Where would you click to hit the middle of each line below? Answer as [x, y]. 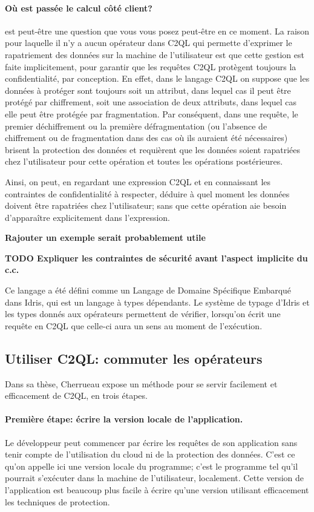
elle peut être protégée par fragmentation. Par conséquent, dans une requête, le [152, 113]
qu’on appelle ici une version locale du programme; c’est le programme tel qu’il [152, 466]
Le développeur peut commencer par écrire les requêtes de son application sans [151, 442]
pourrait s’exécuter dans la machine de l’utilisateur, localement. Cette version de [154, 478]
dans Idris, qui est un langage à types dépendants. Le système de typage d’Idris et [157, 302]
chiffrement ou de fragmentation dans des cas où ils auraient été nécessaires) [146, 138]
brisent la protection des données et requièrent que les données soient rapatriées [153, 149]
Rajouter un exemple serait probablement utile [105, 238]
